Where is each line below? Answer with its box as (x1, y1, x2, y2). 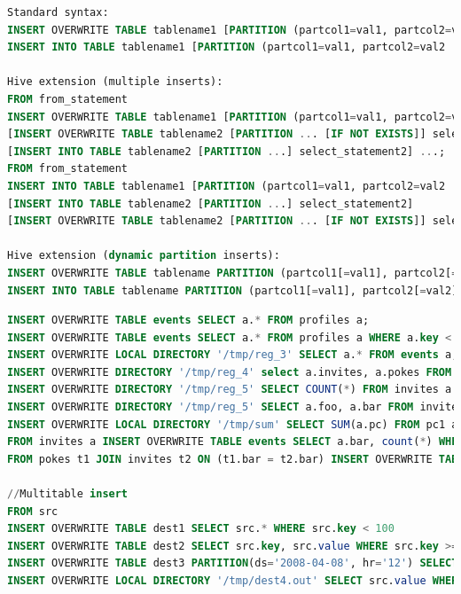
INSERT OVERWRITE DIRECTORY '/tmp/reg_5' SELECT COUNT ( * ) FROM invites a (7, 383, 452, 396)
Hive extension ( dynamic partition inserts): (7, 249, 280, 262)
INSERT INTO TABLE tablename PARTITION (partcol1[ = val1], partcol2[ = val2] (7, 284, 458, 297)
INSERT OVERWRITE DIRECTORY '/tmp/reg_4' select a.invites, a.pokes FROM (7, 365, 452, 379)
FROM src (7, 504, 59, 518)
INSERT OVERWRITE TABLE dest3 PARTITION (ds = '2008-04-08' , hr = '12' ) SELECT (7, 557, 458, 570)
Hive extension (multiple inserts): (7, 75, 223, 89)
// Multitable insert (7, 488, 129, 501)
